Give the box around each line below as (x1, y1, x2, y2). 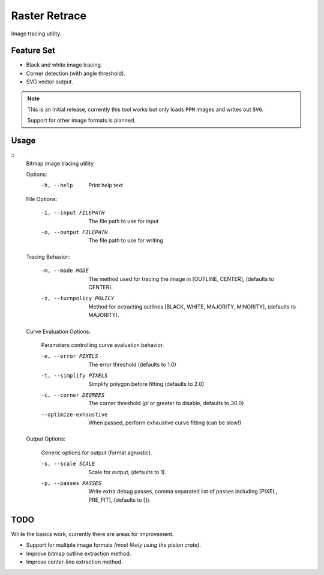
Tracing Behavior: (26, 253, 70, 260)
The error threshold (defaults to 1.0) (88, 361, 176, 368)
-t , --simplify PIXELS (41, 372, 108, 379)
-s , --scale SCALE (41, 460, 95, 468)
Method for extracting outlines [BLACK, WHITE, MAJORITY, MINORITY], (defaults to (88, 303, 296, 310)
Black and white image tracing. (26, 61, 103, 68)
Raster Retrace (11, 9, 87, 22)
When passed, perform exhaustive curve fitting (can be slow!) (88, 419, 242, 426)
